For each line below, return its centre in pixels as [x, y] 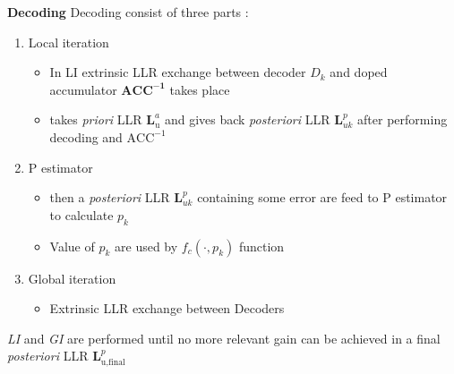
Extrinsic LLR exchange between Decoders [167, 308]
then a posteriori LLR [110, 197]
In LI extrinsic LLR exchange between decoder [178, 72]
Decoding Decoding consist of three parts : [128, 12]
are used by [146, 246]
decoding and [86, 136]
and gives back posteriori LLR [247, 119]
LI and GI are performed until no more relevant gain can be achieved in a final [224, 338]
